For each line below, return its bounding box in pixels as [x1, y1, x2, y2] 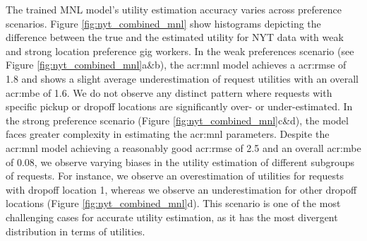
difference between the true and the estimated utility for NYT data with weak [6, 30, 344, 45]
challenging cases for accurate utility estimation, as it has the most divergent [6, 209, 338, 224]
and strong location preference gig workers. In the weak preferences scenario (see [6, 43, 354, 58]
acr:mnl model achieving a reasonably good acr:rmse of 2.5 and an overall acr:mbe [6, 140, 361, 155]
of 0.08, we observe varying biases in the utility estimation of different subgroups [6, 154, 355, 169]
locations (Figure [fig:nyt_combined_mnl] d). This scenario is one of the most [6, 196, 341, 211]
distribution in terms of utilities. [6, 223, 145, 238]
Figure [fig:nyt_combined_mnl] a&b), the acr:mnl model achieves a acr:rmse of [6, 57, 347, 72]
